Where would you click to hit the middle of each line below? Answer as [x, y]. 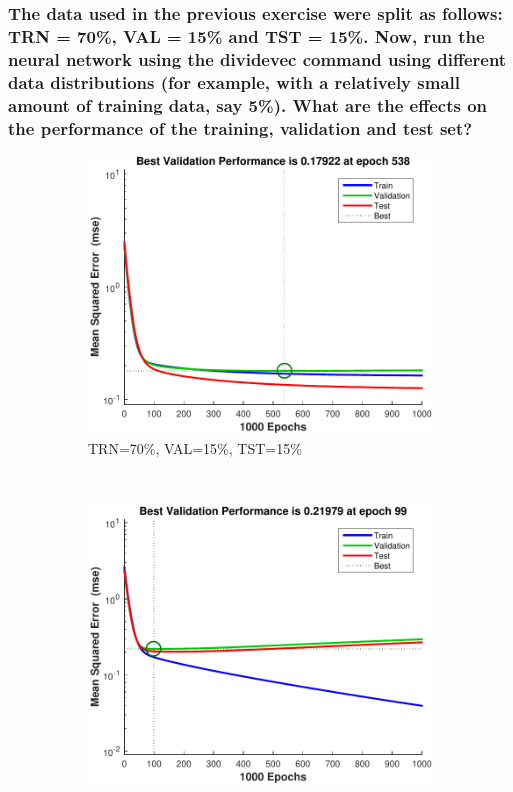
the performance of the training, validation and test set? [240, 127]
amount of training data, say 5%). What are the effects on [248, 104]
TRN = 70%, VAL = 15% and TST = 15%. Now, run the [246, 35]
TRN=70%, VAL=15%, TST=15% [195, 447]
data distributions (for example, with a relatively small [234, 81]
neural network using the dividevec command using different [257, 58]
